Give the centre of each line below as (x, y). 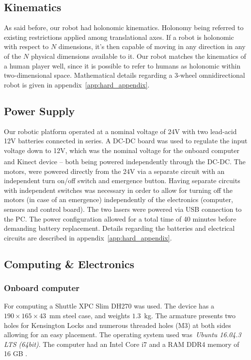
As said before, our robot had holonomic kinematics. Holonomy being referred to (124, 27)
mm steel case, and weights (90, 315)
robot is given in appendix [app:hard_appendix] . (77, 84)
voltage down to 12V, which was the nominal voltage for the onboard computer (122, 150)
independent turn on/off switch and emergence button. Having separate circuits (122, 180)
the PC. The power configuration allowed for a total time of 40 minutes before (120, 218)
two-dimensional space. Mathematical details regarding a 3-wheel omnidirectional (125, 75)
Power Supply (39, 111)
